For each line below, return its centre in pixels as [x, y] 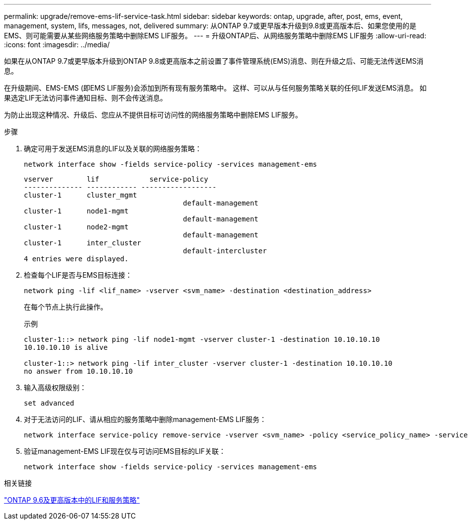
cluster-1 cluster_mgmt [80, 195]
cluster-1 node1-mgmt [76, 211]
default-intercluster [225, 251]
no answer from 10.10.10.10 [78, 371]
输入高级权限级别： [55, 387]
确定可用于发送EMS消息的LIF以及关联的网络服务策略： [113, 149]
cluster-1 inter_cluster [83, 243]
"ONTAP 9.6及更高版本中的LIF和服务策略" [72, 500]
